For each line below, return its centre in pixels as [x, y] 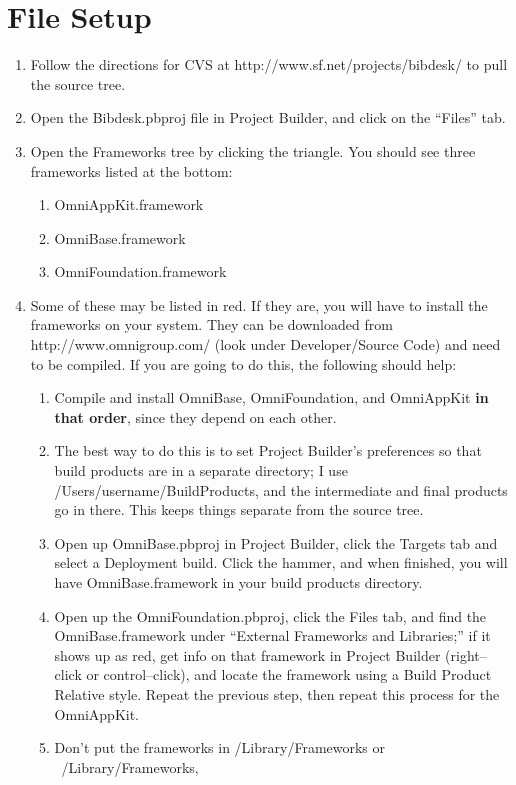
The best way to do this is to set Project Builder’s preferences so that [268, 450]
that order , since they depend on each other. [195, 416]
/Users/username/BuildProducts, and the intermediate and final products [281, 489]
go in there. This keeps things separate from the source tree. [239, 509]
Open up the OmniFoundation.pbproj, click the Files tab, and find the [270, 615]
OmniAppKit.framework [129, 204]
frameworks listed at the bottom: [131, 170]
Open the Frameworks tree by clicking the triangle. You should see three [253, 150]
